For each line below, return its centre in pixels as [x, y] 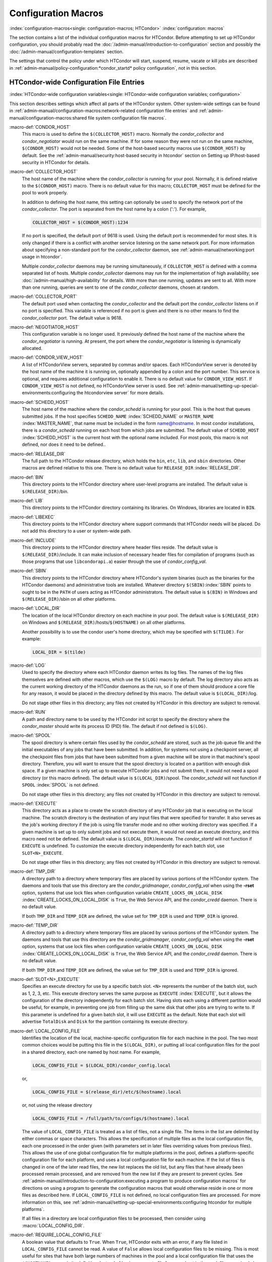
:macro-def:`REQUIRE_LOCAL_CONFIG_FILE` [56, 1235]
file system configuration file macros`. [127, 118]
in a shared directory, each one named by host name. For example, [91, 1052]
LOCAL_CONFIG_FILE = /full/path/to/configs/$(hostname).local [111, 1118]
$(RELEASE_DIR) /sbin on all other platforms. [69, 599]
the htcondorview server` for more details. [120, 393]
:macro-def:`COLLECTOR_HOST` [44, 172]
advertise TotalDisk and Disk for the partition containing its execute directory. [105, 1022]
